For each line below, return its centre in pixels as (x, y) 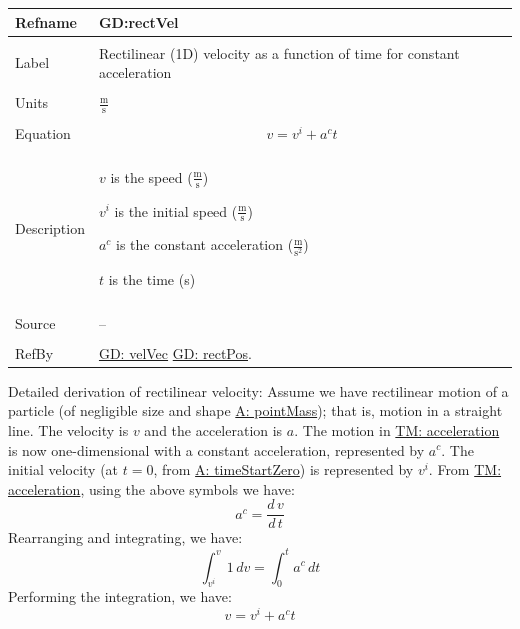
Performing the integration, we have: (120, 596)
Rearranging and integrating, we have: (125, 537)
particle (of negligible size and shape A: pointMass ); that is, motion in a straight (255, 410)
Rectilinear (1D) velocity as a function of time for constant (279, 52)
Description (50, 227)
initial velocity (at (63, 469)
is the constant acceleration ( (205, 244)
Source (35, 322)
